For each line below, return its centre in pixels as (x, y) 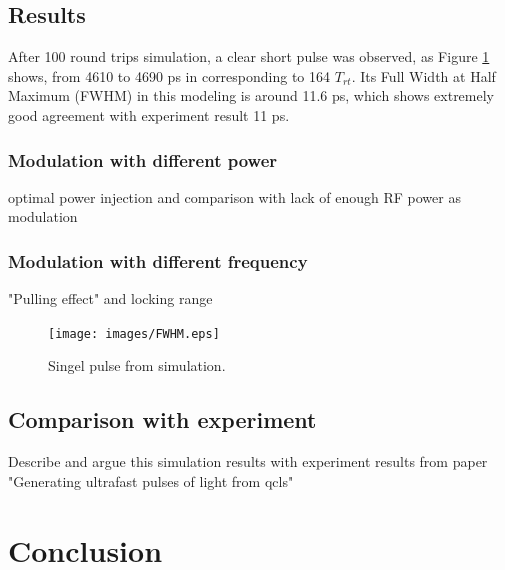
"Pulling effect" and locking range (110, 298)
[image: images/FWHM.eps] (134, 333)
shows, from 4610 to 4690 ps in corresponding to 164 (169, 75)
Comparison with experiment (162, 419)
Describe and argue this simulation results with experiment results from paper (248, 461)
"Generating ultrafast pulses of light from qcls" (151, 480)
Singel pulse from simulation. (137, 365)
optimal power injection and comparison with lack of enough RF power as (234, 196)
